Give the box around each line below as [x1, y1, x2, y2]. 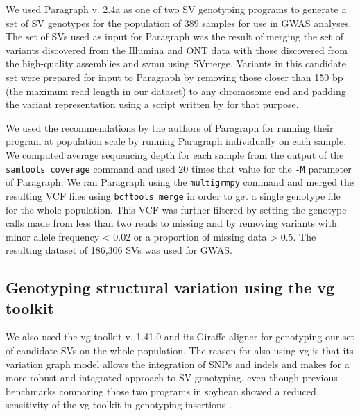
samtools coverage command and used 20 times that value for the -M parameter [6, 161, 352, 175]
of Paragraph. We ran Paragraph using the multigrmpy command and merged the [6, 175, 354, 189]
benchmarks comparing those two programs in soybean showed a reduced [6, 383, 316, 398]
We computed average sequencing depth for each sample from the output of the [6, 147, 344, 162]
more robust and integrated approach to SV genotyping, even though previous [6, 370, 338, 385]
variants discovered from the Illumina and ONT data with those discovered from [6, 42, 348, 57]
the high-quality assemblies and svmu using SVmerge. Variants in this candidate [6, 56, 347, 71]
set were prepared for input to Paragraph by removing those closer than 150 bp [6, 69, 343, 84]
